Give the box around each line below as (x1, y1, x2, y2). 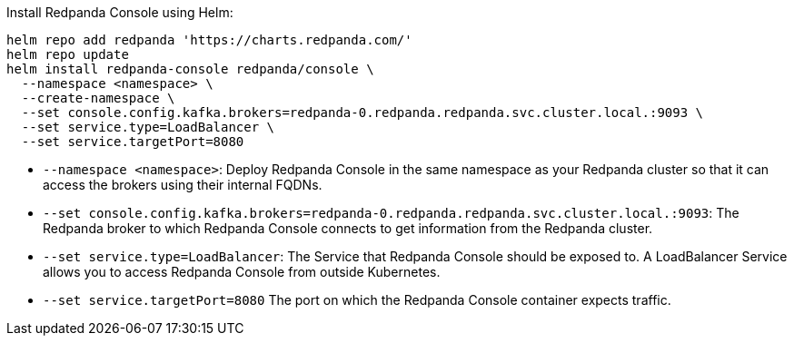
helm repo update (6, 47, 129, 62)
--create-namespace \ (21, 91, 175, 105)
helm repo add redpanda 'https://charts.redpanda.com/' (6, 33, 412, 47)
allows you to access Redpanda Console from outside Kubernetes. (43, 264, 441, 279)
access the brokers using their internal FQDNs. (43, 177, 323, 192)
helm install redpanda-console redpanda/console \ (6, 62, 374, 76)
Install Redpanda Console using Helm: (6, 5, 233, 20)
